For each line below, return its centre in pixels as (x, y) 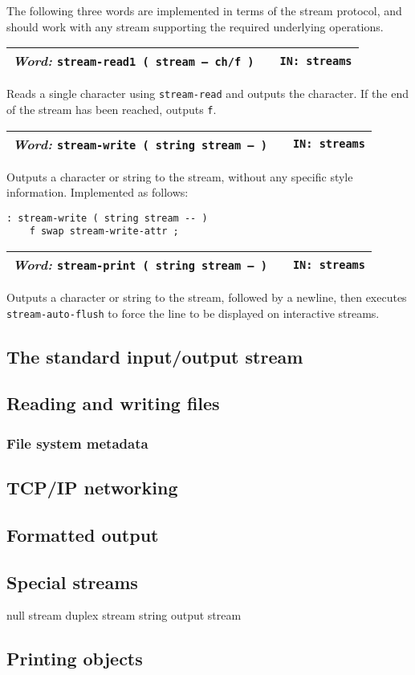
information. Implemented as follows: (98, 192)
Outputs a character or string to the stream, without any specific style (180, 176)
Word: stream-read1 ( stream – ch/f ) (134, 61)
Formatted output (83, 534)
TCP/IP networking (92, 488)
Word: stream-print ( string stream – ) (140, 264)
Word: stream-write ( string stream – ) (140, 144)
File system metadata (77, 443)
